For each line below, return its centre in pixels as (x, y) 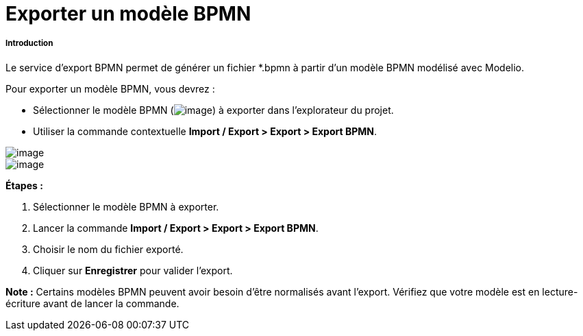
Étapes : (24, 185)
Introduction (29, 44)
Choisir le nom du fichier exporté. (108, 249)
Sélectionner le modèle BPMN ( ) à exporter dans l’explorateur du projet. (213, 110)
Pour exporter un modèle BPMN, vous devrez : (110, 88)
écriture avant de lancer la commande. (92, 303)
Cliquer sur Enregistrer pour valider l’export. (133, 270)
